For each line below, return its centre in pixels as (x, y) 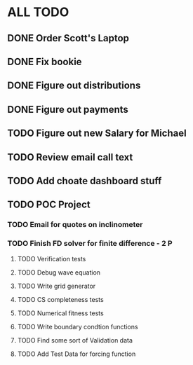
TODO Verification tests (52, 259)
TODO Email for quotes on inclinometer (75, 225)
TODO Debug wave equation (59, 272)
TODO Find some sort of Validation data (75, 340)
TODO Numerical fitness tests (60, 313)
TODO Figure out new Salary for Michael (97, 133)
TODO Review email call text (70, 157)
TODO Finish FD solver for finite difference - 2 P (90, 244)
